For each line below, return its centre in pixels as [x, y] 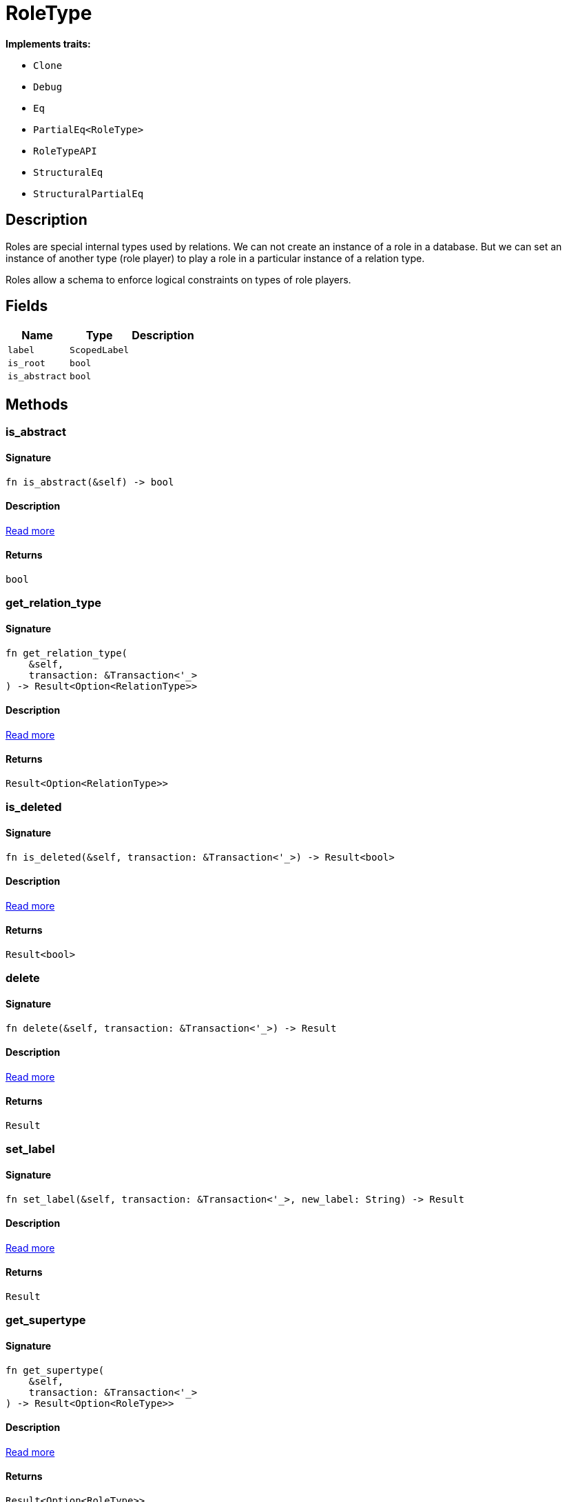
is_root [27, 363]
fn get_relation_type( [67, 653]
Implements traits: [48, 43]
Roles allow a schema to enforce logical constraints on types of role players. [178, 279]
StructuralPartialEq [89, 193]
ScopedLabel [100, 350]
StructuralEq [68, 172]
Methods [37, 404]
